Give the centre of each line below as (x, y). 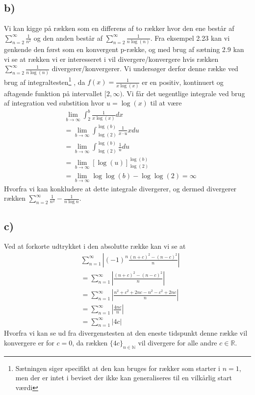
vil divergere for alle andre (178, 343)
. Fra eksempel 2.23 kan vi (190, 38)
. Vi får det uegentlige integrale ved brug (184, 93)
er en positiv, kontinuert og (183, 82)
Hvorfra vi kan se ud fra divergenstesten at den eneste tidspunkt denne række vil (126, 333)
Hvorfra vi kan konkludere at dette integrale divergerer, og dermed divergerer (120, 188)
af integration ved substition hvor (54, 103)
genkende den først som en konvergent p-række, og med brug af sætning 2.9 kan (124, 49)
